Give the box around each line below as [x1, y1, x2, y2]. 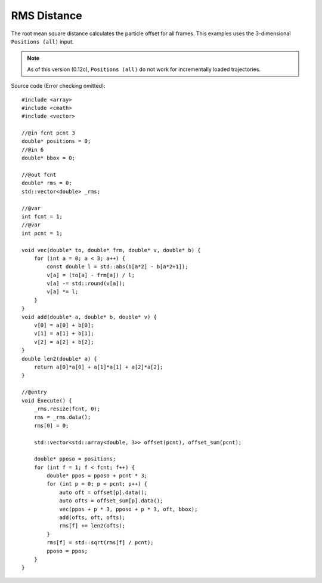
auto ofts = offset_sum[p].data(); [59, 498, 163, 504]
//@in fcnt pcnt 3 [21, 130, 76, 137]
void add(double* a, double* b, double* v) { [21, 314, 157, 320]
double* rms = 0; [21, 180, 72, 186]
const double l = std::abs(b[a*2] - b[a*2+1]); [47, 263, 188, 270]
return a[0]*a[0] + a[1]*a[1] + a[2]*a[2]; [33, 364, 163, 370]
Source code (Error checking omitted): [11, 82, 106, 90]
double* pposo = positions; [33, 456, 116, 462]
